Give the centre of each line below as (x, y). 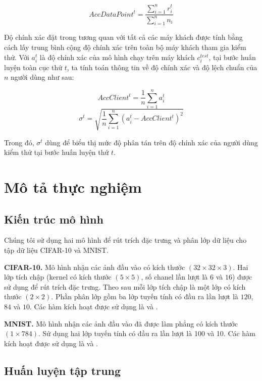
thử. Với (17, 57)
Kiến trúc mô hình (54, 219)
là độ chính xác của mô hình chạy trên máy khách (117, 57)
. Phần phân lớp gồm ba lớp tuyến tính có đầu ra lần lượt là (145, 296)
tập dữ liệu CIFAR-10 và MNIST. (56, 250)
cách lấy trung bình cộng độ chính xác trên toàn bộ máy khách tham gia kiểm (125, 47)
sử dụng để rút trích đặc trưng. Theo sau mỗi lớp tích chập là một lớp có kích (125, 286)
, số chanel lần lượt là (174, 277)
